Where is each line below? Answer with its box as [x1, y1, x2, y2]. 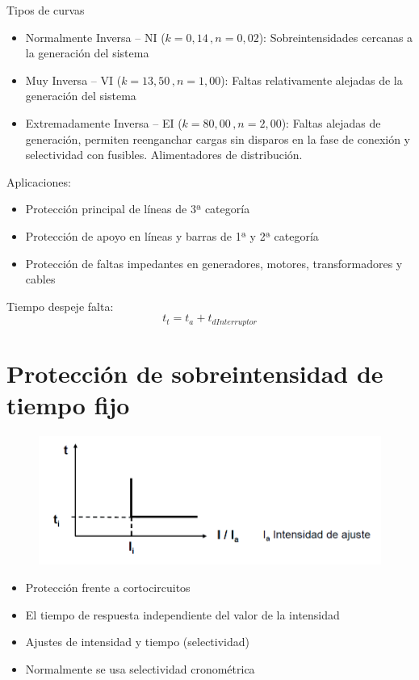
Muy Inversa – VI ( [25, 71, 122, 88]
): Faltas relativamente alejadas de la [220, 71, 403, 88]
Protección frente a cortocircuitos [25, 579, 191, 596]
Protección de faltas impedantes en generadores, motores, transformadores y [25, 254, 403, 271]
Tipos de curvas [6, 2, 85, 18]
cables [25, 271, 56, 288]
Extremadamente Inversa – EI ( [25, 114, 182, 131]
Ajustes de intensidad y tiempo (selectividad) [25, 633, 249, 650]
